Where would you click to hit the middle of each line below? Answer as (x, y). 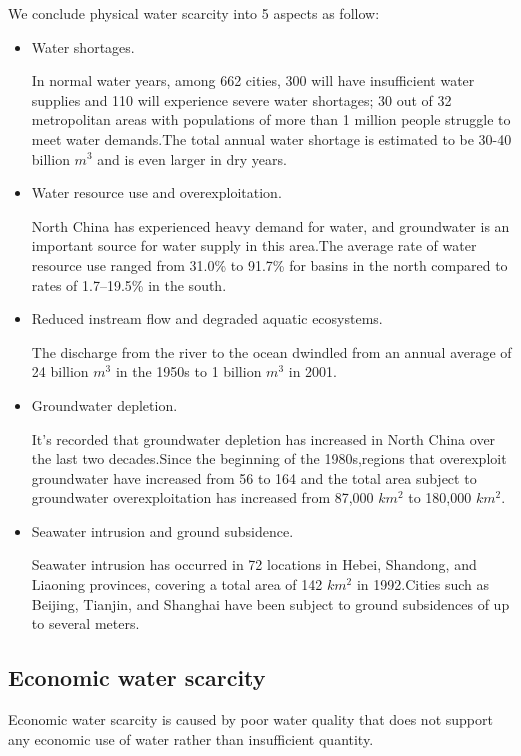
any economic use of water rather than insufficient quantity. (191, 738)
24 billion (60, 371)
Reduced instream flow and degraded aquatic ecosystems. (207, 318)
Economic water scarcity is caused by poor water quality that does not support (250, 719)
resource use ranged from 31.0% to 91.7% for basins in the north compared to (269, 264)
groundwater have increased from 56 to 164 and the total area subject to (254, 477)
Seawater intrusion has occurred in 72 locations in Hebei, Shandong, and (254, 564)
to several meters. (85, 623)
